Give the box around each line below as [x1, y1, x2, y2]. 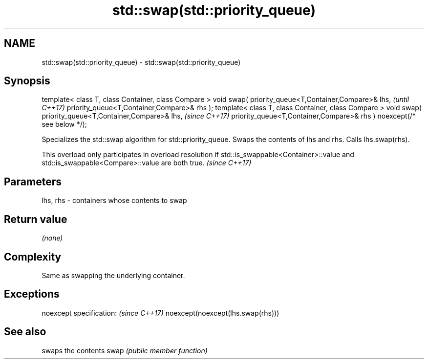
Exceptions [4, 288, 60, 301]
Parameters [4, 175, 62, 188]
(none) [42, 234, 63, 242]
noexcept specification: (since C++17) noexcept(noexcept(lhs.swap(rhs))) [42, 308, 279, 317]
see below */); [42, 120, 87, 129]
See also [4, 325, 46, 338]
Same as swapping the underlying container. [42, 271, 185, 280]
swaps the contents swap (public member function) [42, 346, 208, 355]
